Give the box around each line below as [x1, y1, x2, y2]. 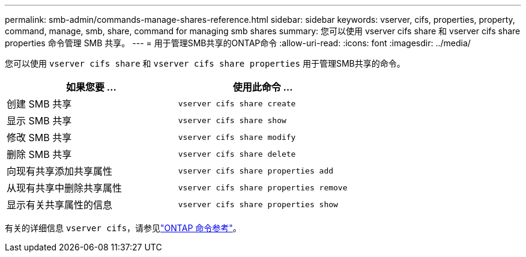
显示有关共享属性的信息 [7, 199, 113, 211]
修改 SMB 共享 [7, 132, 72, 144]
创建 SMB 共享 [7, 98, 72, 110]
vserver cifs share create [178, 98, 296, 108]
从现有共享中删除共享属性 [7, 182, 122, 194]
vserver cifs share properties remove [178, 183, 348, 192]
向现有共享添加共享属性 [7, 165, 113, 177]
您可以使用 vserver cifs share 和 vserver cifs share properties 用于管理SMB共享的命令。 [5, 58, 405, 68]
